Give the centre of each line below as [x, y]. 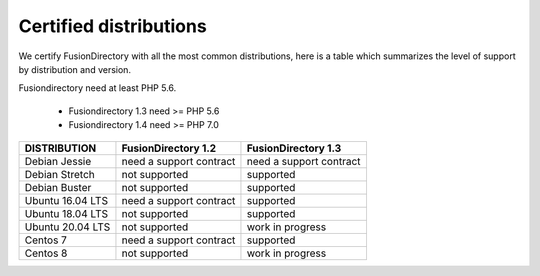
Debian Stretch [59, 174]
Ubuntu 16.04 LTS [66, 200]
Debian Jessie [58, 161]
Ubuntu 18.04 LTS [66, 213]
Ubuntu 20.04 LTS [67, 227]
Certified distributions [112, 26]
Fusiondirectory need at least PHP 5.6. [97, 88]
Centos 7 [45, 240]
